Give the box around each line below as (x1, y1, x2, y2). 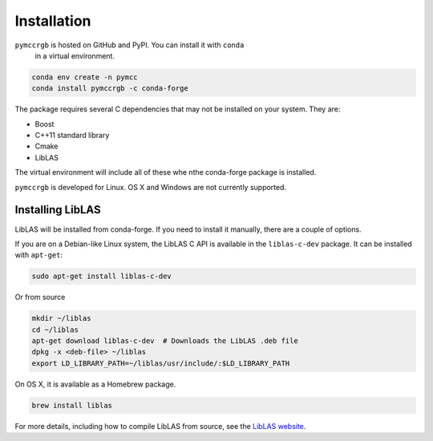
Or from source (14, 293, 66, 302)
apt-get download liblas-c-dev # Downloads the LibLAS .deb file (31, 337, 298, 346)
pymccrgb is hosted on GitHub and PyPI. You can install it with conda (14, 40, 245, 50)
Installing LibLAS (14, 203, 101, 216)
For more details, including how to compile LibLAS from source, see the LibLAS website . (14, 421, 306, 431)
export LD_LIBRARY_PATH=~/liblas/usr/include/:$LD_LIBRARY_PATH (31, 358, 290, 368)
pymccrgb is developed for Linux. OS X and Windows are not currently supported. (14, 182, 287, 192)
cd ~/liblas (31, 325, 79, 334)
